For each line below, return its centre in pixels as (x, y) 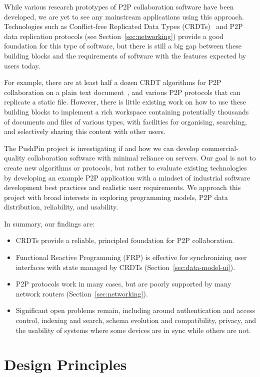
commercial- (220, 148)
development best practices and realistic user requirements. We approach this (122, 187)
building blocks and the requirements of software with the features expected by (125, 55)
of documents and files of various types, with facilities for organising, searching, (125, 121)
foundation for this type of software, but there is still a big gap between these (123, 46)
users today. (22, 65)
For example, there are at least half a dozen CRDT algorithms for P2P (113, 82)
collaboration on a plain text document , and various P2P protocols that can (122, 92)
